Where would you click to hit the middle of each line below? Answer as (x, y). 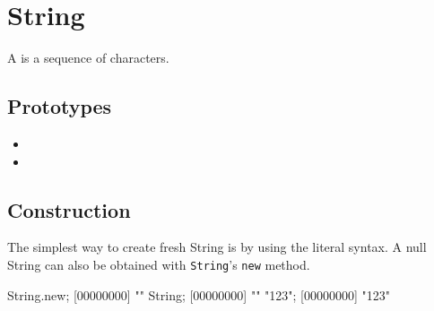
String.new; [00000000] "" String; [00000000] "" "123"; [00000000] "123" (199, 294)
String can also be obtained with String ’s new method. (159, 264)
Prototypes (60, 106)
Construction (69, 209)
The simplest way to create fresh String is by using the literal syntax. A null (217, 247)
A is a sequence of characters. (88, 58)
